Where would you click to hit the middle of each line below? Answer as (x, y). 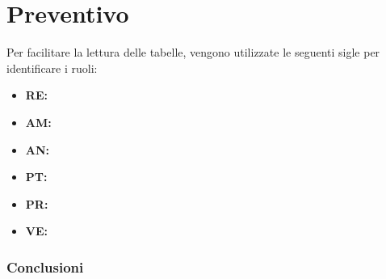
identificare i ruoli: (52, 68)
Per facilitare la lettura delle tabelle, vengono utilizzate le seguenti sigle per (193, 52)
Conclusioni (45, 266)
